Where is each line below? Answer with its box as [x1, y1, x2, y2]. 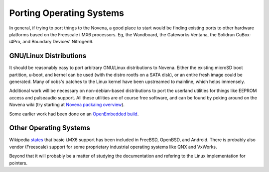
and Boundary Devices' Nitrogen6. [22, 39, 94, 45]
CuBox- [236, 31, 252, 37]
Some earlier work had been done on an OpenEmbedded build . [9, 111, 139, 117]
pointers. [9, 160, 27, 166]
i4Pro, [9, 39, 22, 45]
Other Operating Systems [9, 124, 91, 132]
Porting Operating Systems [9, 7, 125, 18]
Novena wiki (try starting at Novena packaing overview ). [9, 102, 125, 108]
